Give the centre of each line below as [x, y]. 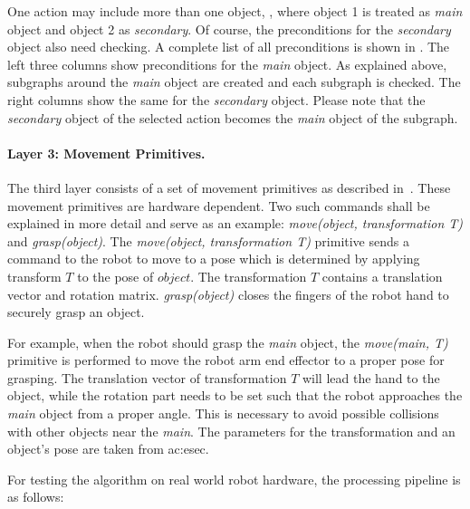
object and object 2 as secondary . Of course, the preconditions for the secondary [229, 29]
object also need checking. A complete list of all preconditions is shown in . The [229, 47]
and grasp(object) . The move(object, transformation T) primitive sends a [208, 240]
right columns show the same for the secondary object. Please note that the [216, 99]
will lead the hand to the [371, 377]
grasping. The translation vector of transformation [147, 377]
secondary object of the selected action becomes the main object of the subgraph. [233, 117]
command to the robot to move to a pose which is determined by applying [214, 259]
